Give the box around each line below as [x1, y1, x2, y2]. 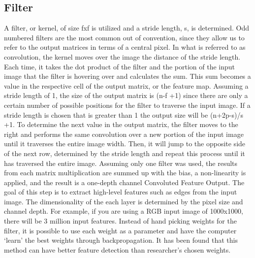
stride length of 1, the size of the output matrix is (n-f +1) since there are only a [4, 90, 248, 100]
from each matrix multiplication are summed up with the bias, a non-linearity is [4, 167, 246, 178]
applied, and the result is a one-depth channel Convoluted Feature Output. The [4, 177, 245, 187]
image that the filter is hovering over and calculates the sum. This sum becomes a [4, 71, 251, 81]
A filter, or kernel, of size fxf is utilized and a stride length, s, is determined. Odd [4, 23, 249, 33]
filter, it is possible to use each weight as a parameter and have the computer [4, 225, 237, 235]
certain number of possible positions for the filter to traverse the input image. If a [4, 99, 251, 110]
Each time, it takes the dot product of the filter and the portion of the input [4, 61, 235, 71]
